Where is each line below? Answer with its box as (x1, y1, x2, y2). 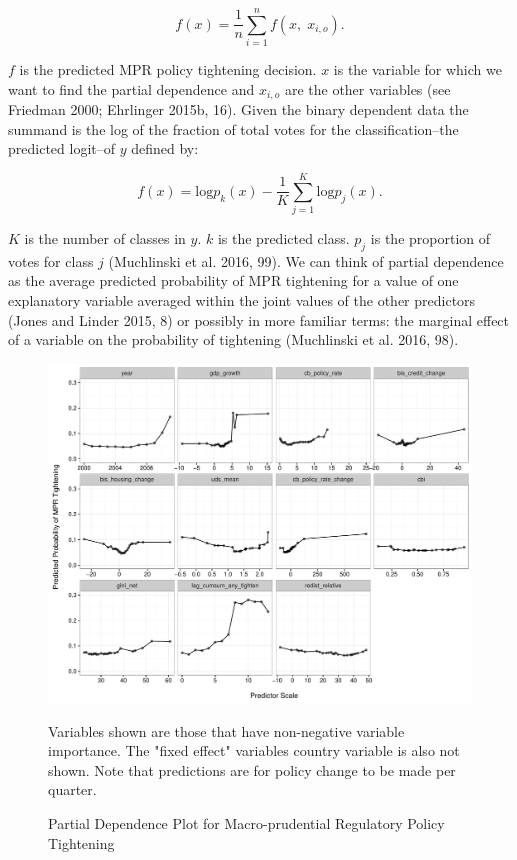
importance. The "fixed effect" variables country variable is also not (48, 740, 460, 761)
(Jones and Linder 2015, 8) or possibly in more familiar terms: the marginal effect (8, 309, 510, 330)
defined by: (131, 138, 199, 159)
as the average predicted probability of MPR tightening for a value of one (8, 270, 459, 291)
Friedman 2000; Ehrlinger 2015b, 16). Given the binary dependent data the (8, 99, 469, 120)
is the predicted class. (217, 228, 350, 249)
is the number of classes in (24, 228, 186, 249)
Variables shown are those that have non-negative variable (48, 720, 405, 741)
